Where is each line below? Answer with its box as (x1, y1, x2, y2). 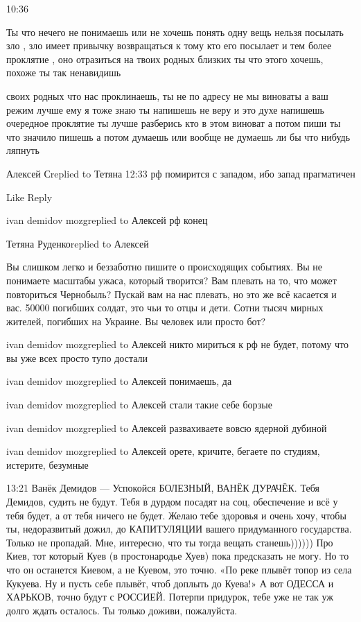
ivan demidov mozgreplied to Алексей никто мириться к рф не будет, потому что (6, 337, 349, 352)
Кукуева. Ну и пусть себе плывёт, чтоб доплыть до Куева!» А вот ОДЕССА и (6, 576, 334, 590)
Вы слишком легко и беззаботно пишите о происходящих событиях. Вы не (6, 259, 322, 274)
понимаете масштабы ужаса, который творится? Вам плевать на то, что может (6, 273, 337, 287)
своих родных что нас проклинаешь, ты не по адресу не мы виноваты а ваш (6, 88, 328, 103)
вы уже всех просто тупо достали (6, 350, 148, 365)
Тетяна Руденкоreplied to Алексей (6, 236, 149, 250)
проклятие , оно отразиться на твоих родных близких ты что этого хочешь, (6, 51, 324, 66)
